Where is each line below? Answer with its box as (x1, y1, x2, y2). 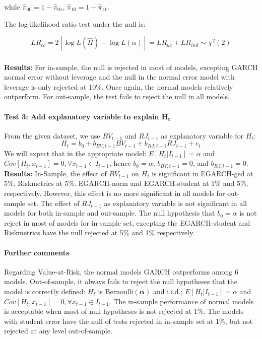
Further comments (4, 247, 70, 257)
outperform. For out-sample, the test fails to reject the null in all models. (4, 91, 230, 102)
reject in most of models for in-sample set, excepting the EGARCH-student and (4, 217, 250, 228)
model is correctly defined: (4, 286, 86, 296)
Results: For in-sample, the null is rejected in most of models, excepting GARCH (4, 61, 258, 72)
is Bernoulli (98, 286, 134, 296)
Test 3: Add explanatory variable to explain (4, 111, 159, 121)
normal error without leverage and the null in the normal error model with (4, 72, 235, 82)
